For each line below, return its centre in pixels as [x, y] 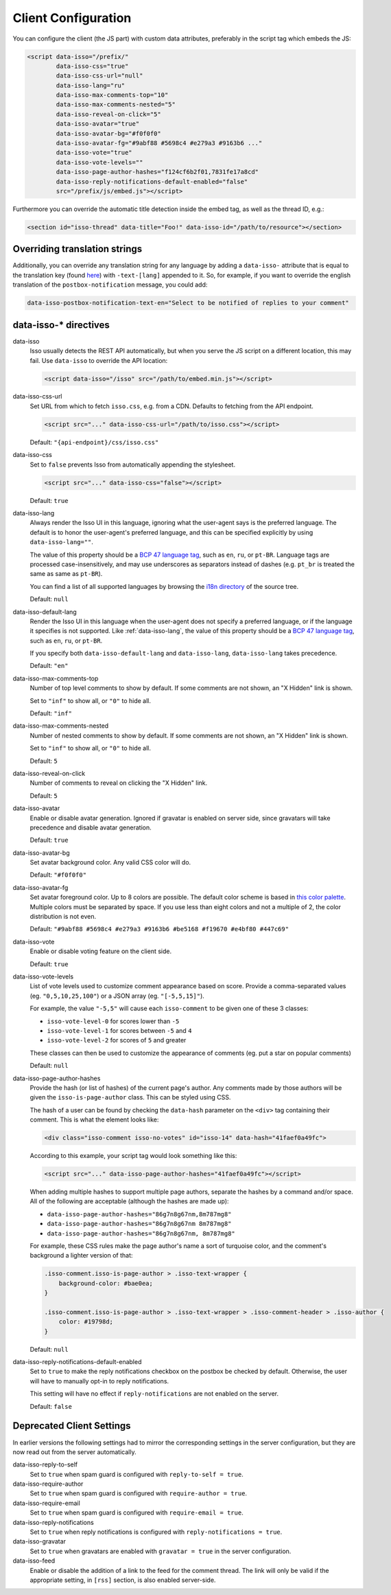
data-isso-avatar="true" [98, 124]
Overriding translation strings [78, 249]
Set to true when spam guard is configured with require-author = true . [138, 1493]
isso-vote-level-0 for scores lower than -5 [113, 1021]
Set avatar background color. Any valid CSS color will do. [110, 862]
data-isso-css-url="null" [99, 76]
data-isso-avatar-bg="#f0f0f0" [108, 133]
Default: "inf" [51, 713]
